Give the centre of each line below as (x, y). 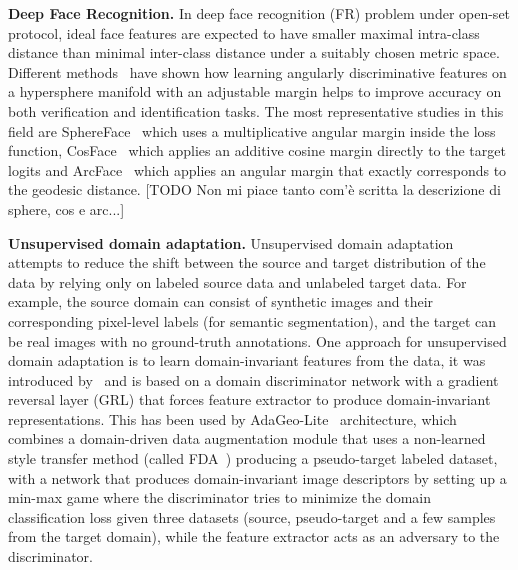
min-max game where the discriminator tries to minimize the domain (219, 497)
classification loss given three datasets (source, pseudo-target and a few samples (252, 516)
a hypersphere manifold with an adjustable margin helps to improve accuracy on (255, 91)
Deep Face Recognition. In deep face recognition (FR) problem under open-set (259, 13)
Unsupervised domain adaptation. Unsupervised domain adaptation (231, 242)
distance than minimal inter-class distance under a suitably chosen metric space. (254, 52)
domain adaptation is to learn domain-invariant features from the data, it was (247, 360)
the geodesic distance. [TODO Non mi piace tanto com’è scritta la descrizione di (254, 189)
